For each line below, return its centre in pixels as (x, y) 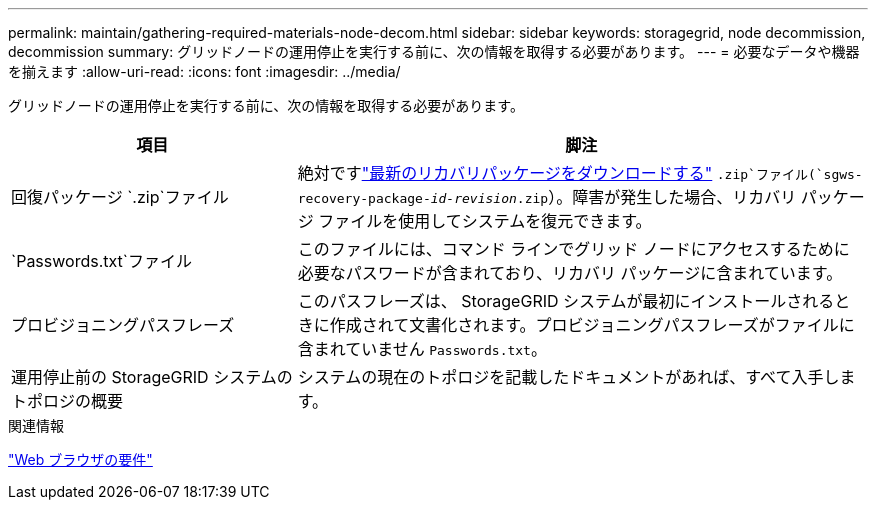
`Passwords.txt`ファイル (101, 261)
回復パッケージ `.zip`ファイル (120, 197)
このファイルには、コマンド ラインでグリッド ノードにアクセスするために (573, 249)
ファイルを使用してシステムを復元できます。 (485, 221)
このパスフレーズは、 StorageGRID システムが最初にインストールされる (566, 301)
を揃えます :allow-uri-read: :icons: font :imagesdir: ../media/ (204, 71)
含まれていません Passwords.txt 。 (422, 349)
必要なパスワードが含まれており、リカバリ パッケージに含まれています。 (570, 273)
